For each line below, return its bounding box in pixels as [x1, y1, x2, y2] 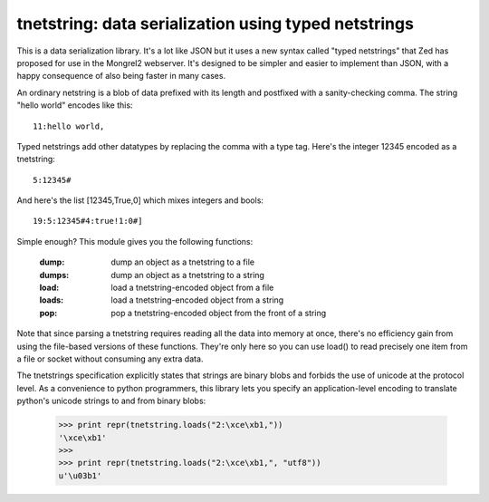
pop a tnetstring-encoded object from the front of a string [110, 307, 327, 318]
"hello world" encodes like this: [16, 100, 133, 111]
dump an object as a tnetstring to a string [110, 269, 264, 280]
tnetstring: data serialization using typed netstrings [16, 14, 414, 34]
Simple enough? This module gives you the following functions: [16, 236, 254, 246]
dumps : [39, 269, 70, 280]
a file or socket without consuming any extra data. [16, 353, 204, 364]
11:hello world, [33, 121, 105, 131]
